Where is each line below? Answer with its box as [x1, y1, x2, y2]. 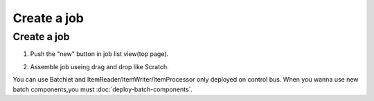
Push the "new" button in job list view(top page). [30, 50, 169, 58]
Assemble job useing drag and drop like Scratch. [30, 62, 169, 71]
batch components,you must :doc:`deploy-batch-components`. [12, 85, 193, 93]
